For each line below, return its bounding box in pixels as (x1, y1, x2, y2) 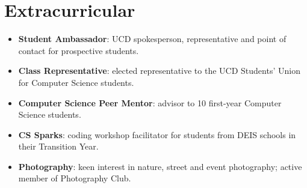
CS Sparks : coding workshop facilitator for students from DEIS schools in (18, 128, 296, 141)
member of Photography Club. (18, 172, 131, 184)
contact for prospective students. (18, 44, 139, 56)
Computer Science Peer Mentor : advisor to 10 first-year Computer (18, 96, 282, 109)
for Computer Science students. (18, 76, 134, 88)
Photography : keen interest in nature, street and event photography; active (18, 160, 302, 172)
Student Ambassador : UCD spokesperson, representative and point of (18, 32, 287, 45)
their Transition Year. (18, 140, 99, 153)
